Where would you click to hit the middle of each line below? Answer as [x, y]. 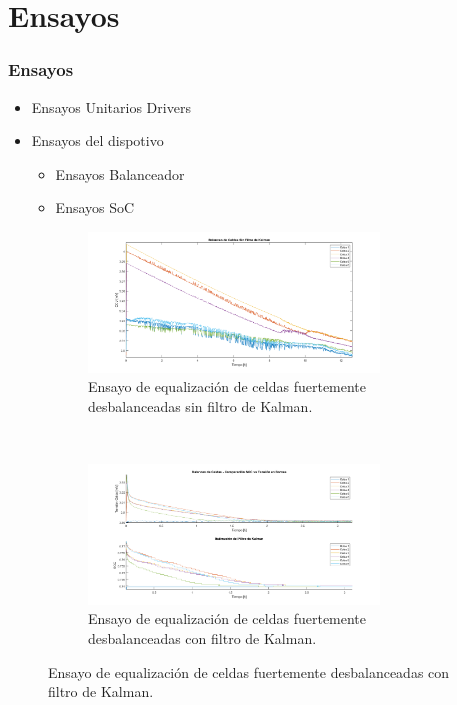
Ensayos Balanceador [120, 173]
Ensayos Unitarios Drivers [111, 106]
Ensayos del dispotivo [97, 140]
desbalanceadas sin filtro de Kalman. [200, 405]
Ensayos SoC [95, 207]
